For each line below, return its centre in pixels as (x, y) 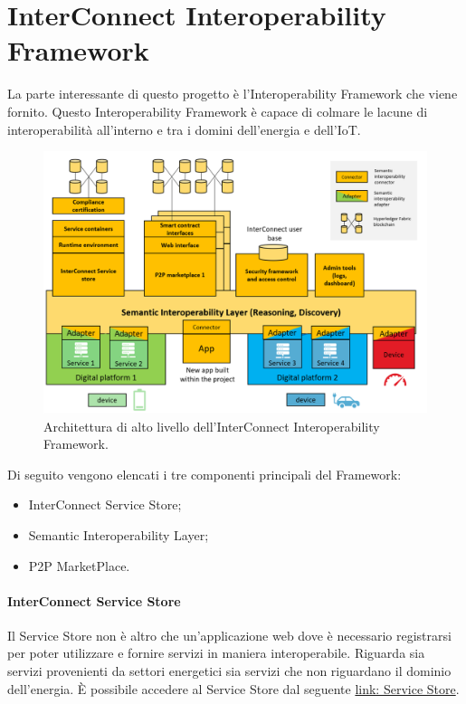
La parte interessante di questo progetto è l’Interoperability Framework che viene (233, 94)
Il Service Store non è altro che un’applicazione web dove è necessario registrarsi (229, 635)
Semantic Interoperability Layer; (119, 534)
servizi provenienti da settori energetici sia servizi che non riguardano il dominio (229, 671)
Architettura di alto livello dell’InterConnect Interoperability (212, 426)
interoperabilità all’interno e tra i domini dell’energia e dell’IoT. (184, 129)
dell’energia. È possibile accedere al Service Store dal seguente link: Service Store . (233, 688)
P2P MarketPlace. (79, 565)
